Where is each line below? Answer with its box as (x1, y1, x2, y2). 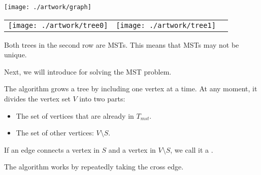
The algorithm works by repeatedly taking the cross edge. (4, 161, 184, 172)
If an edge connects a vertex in (4, 144, 100, 155)
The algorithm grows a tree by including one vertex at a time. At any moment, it (4, 83, 257, 94)
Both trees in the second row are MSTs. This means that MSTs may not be (4, 39, 239, 50)
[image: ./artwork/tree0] (8, 21, 108, 29)
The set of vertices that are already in (16, 110, 134, 121)
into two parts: (79, 93, 125, 104)
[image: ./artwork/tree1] (116, 21, 216, 29)
